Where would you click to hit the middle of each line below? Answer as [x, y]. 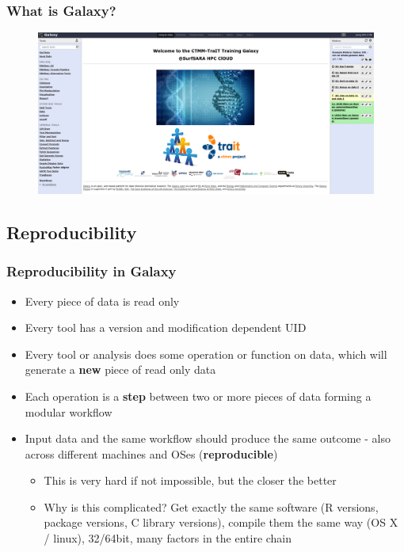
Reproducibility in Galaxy [91, 271]
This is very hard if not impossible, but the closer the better [190, 480]
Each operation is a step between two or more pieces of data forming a [198, 396]
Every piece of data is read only [102, 301]
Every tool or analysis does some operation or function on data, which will [206, 354]
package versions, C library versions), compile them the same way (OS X [221, 522]
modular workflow [69, 411]
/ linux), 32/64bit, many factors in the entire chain [168, 538]
